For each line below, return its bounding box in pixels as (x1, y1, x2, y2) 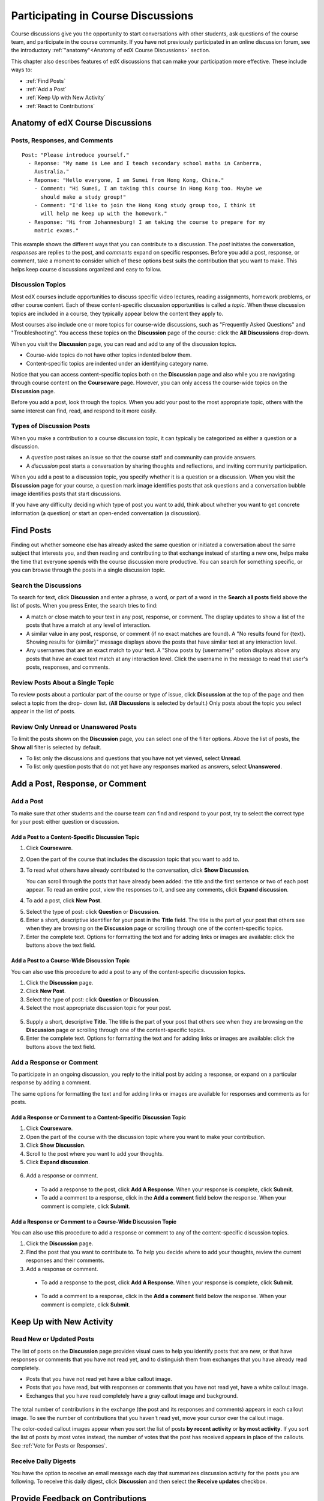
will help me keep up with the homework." (40, 210, 167, 217)
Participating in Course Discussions (11, 9, 194, 22)
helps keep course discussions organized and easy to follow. (11, 265, 162, 273)
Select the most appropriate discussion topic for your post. (26, 1004, 172, 1012)
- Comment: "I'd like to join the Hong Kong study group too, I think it (34, 202, 256, 208)
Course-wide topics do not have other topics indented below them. (26, 351, 192, 358)
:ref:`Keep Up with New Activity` (26, 94, 106, 101)
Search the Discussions (11, 581, 82, 590)
